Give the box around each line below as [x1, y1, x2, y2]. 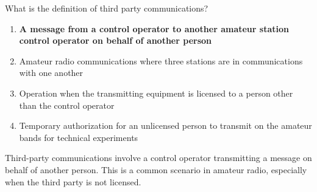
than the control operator [19, 98, 115, 111]
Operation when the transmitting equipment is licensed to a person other [19, 86, 293, 99]
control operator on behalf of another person [19, 34, 212, 47]
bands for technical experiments [19, 131, 138, 143]
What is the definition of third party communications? [5, 2, 208, 14]
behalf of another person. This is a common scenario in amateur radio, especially [5, 163, 307, 176]
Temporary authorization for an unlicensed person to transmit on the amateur [19, 119, 312, 132]
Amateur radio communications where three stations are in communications [19, 54, 303, 67]
